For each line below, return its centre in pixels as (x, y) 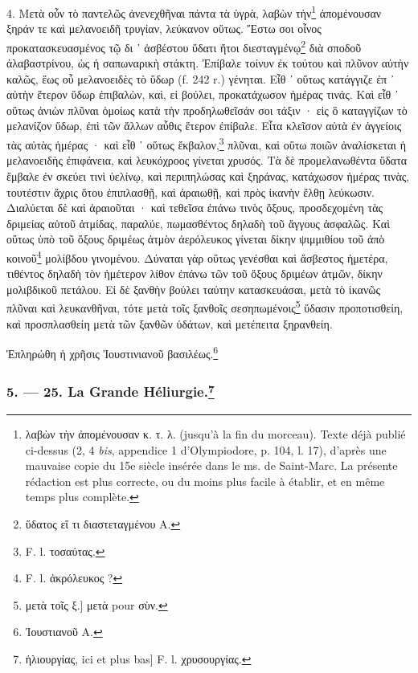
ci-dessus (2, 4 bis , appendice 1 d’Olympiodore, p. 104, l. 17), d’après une (206, 449)
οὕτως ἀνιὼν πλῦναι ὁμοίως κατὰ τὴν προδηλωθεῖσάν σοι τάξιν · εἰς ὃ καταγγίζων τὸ (207, 110)
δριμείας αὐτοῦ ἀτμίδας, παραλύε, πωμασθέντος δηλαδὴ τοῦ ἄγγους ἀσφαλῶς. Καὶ (198, 223)
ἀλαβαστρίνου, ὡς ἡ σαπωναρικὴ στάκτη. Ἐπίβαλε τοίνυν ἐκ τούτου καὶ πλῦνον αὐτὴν (208, 63)
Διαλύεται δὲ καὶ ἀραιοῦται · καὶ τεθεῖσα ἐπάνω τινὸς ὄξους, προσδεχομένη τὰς (195, 208)
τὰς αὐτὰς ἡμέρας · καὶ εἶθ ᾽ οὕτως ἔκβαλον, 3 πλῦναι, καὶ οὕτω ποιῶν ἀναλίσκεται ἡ (207, 143)
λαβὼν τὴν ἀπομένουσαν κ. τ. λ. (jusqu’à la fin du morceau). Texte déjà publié (215, 434)
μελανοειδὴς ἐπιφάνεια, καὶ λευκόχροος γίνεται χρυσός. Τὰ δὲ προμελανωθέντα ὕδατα (207, 160)
